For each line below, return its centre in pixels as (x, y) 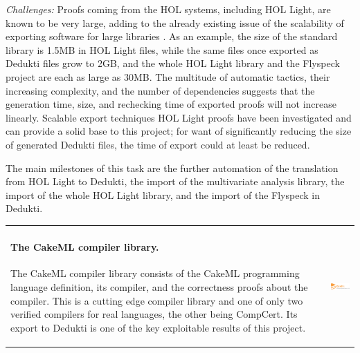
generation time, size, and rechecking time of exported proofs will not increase (171, 104)
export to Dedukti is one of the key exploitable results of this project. (158, 327)
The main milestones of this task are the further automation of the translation (172, 168)
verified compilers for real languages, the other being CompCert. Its (154, 314)
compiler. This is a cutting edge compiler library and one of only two (157, 300)
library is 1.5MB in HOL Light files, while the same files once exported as (162, 49)
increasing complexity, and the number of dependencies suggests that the (160, 90)
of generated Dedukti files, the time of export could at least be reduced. (158, 144)
